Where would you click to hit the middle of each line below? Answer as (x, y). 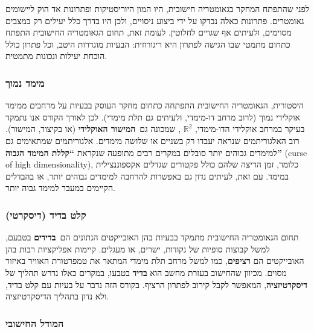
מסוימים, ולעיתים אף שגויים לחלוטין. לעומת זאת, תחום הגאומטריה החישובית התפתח (149, 32)
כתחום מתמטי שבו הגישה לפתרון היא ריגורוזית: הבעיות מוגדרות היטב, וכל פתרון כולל (148, 44)
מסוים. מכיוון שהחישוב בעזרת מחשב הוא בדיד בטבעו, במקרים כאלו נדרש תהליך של (146, 272)
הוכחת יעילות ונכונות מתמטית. (56, 56)
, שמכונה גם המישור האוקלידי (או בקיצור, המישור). (93, 129)
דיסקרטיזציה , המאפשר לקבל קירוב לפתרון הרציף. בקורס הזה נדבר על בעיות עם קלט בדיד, (156, 284)
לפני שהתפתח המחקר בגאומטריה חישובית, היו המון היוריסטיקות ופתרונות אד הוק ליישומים (158, 8)
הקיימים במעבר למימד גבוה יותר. (60, 188)
